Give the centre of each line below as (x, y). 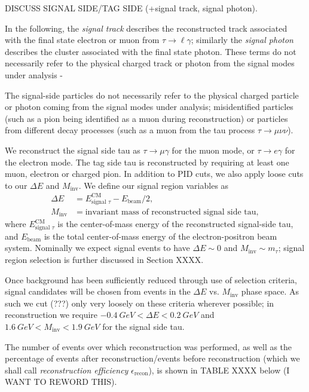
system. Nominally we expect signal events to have (97, 248)
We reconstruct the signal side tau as (73, 150)
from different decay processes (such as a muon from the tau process (130, 130)
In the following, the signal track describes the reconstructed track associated (146, 28)
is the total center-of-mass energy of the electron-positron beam (160, 236)
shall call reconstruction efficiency (67, 370)
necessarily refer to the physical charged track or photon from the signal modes (150, 63)
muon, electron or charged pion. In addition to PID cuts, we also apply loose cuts (154, 174)
